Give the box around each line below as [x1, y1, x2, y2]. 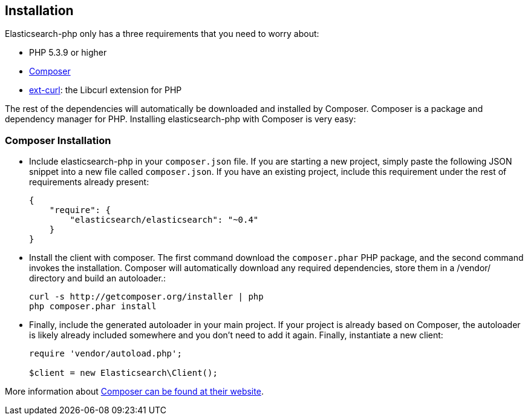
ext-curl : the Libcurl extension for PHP [29, 85, 182, 96]
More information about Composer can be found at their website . [5, 386, 264, 397]
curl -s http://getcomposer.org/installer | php [29, 292, 264, 302]
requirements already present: [29, 177, 149, 188]
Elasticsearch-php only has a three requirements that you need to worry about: [5, 28, 319, 39]
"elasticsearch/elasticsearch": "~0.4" [70, 215, 259, 225]
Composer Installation [5, 134, 111, 146]
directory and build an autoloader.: [29, 273, 166, 284]
